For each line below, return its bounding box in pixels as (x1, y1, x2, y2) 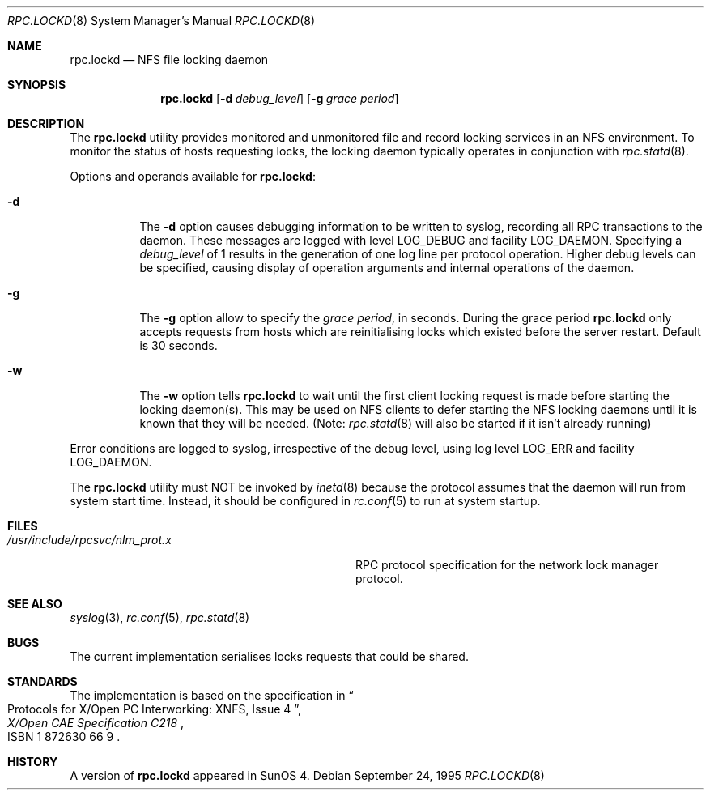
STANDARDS (7, 675, 78, 688)
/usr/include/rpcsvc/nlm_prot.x (7, 533, 172, 547)
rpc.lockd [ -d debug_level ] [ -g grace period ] (160, 92, 399, 105)
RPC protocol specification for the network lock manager (355, 558, 659, 572)
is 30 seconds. (139, 338, 218, 352)
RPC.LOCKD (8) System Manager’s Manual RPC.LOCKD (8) (7, 14, 316, 28)
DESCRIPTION (7, 117, 85, 130)
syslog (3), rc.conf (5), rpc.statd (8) (70, 611, 250, 624)
